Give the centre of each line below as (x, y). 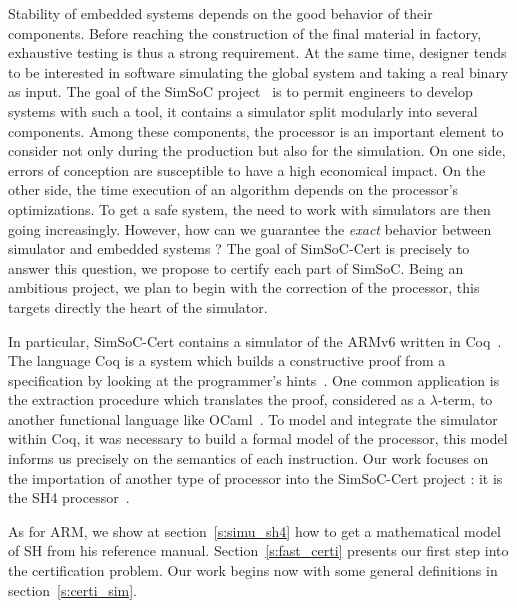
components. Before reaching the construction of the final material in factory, (245, 32)
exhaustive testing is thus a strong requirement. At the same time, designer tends (257, 52)
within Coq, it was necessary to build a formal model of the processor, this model (258, 438)
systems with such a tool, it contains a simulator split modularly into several (243, 110)
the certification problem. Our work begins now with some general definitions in (253, 570)
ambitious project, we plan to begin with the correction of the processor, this (244, 287)
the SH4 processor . (69, 497)
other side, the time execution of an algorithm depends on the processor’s (233, 189)
